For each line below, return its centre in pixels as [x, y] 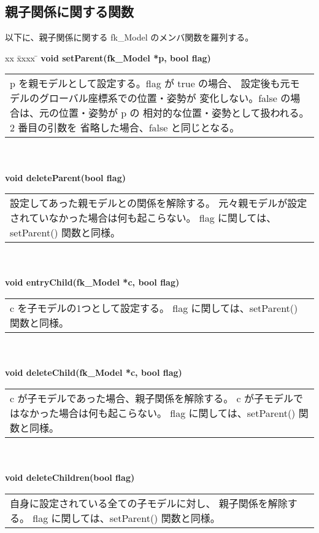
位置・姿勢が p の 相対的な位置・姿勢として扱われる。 [184, 113]
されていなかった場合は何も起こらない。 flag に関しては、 [143, 218]
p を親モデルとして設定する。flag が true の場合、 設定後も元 [150, 84]
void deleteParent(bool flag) [65, 177]
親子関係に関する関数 [69, 11]
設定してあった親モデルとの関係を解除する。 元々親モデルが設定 [159, 203]
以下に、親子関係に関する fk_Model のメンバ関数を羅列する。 [129, 37]
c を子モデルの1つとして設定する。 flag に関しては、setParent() [154, 308]
